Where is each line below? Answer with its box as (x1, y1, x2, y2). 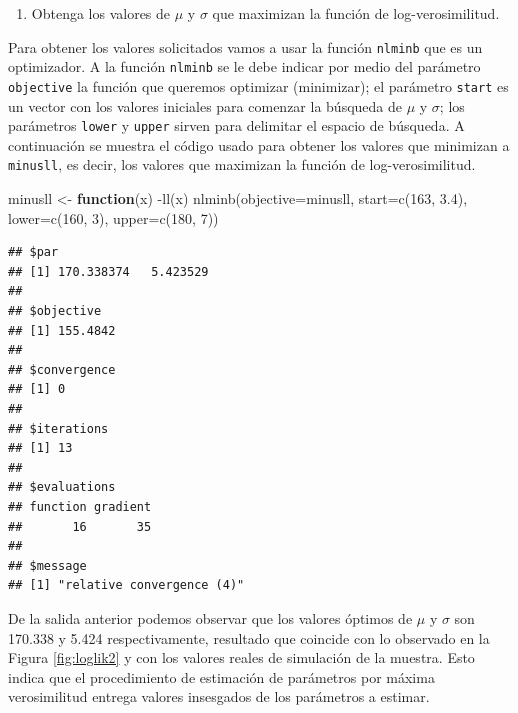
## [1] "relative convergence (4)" (8, 578, 245, 593)
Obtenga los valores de (31, 3, 171, 23)
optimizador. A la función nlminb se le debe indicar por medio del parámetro (8, 56, 481, 77)
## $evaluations (8, 480, 116, 495)
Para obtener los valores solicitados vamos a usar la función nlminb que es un (8, 36, 483, 57)
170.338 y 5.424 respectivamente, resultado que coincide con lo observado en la (8, 627, 490, 648)
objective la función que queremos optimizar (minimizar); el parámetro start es (8, 75, 509, 96)
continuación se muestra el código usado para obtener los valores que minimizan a (8, 134, 510, 155)
